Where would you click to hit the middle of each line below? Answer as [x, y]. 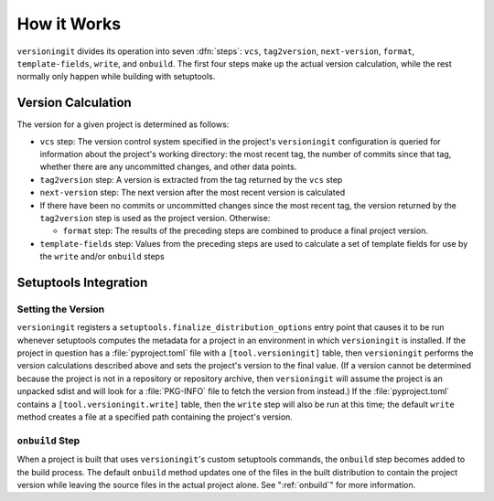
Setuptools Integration [82, 282]
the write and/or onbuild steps [102, 257]
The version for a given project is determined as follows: [123, 124]
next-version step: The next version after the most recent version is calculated [193, 193]
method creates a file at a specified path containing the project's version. [155, 417]
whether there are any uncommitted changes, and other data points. [168, 167]
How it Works [69, 24]
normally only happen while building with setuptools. [116, 77]
